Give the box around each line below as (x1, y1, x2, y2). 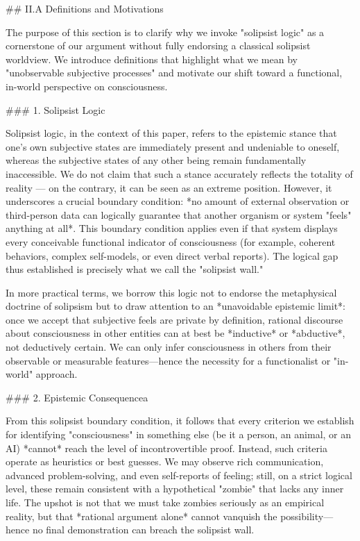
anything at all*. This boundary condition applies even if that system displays (6, 221, 338, 235)
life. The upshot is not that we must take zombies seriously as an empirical (6, 495, 325, 509)
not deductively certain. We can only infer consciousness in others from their (6, 340, 332, 354)
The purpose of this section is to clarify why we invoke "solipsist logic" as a (6, 24, 325, 39)
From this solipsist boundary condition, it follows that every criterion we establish (6, 413, 354, 428)
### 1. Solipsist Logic (6, 102, 105, 117)
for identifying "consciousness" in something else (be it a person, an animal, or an (6, 427, 352, 442)
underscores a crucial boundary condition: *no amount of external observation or (6, 194, 350, 208)
